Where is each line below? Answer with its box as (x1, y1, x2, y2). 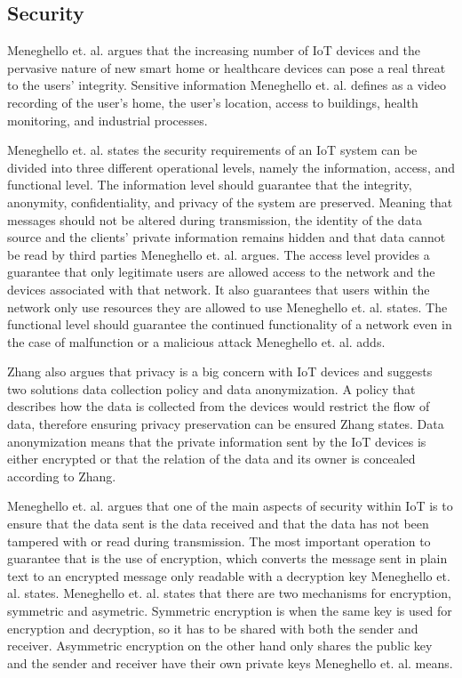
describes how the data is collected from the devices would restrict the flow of (7, 397, 430, 416)
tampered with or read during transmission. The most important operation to (7, 531, 431, 550)
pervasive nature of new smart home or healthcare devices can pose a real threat (7, 58, 446, 77)
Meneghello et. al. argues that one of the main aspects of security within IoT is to (7, 496, 453, 515)
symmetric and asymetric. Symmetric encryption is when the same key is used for (7, 601, 452, 620)
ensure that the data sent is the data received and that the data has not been (7, 514, 429, 533)
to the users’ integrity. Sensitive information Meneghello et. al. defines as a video (7, 76, 447, 94)
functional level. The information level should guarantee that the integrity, (7, 175, 412, 194)
